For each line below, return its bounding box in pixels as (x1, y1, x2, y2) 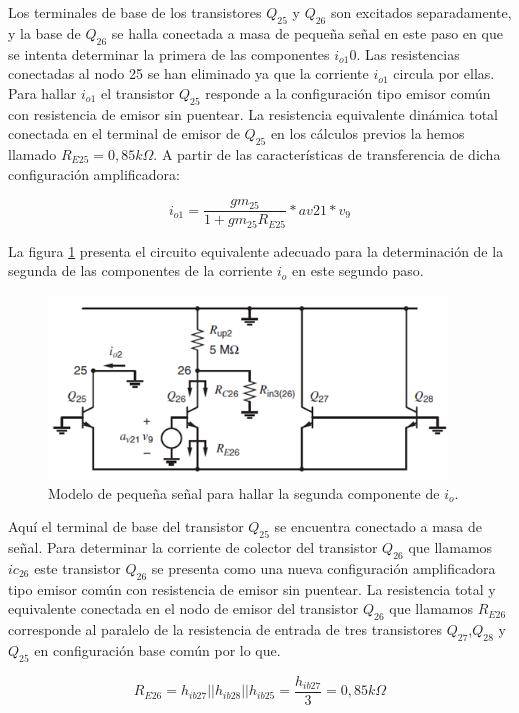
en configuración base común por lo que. (34, 640, 281, 660)
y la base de (8, 22, 81, 43)
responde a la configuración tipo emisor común (205, 82, 491, 103)
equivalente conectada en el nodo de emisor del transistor (8, 598, 359, 619)
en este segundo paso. (292, 260, 424, 281)
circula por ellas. (393, 63, 495, 84)
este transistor (34, 558, 121, 579)
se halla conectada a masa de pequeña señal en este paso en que (111, 22, 503, 43)
